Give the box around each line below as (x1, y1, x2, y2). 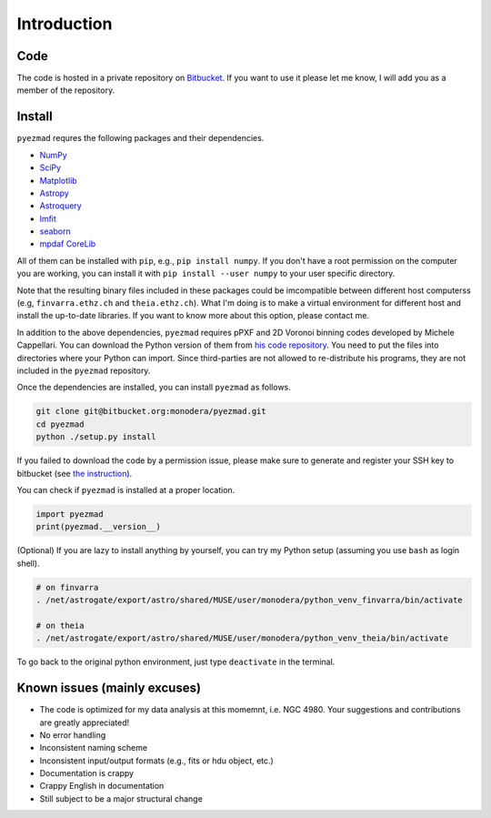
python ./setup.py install (35, 432, 156, 442)
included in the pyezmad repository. (16, 365, 151, 376)
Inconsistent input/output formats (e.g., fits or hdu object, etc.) (39, 755, 275, 766)
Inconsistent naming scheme (39, 742, 148, 753)
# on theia (35, 620, 85, 631)
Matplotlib (39, 175, 77, 186)
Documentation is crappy (39, 768, 135, 779)
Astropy (39, 187, 70, 198)
